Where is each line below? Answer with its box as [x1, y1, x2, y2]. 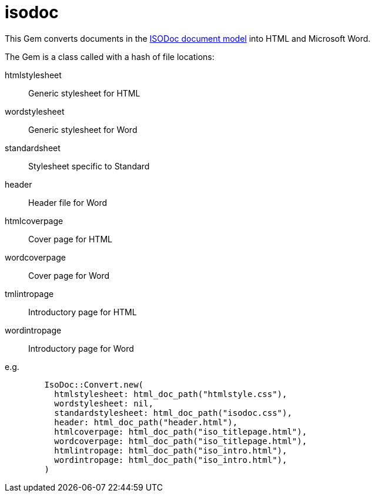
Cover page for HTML [28, 234, 112, 244]
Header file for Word [28, 197, 108, 208]
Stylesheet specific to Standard [28, 161, 150, 171]
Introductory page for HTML [28, 306, 137, 317]
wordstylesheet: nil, [54, 398, 153, 408]
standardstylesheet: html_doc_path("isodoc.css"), [54, 408, 292, 418]
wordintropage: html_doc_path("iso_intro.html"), [54, 455, 287, 465]
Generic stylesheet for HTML [28, 88, 140, 98]
